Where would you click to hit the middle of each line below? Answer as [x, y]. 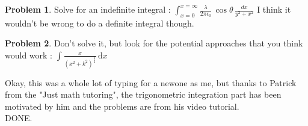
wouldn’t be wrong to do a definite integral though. [100, 23]
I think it [274, 9]
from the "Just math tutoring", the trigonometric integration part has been [143, 94]
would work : [29, 55]
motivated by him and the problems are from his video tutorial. [122, 106]
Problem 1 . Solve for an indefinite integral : [88, 9]
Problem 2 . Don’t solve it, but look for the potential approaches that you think [154, 43]
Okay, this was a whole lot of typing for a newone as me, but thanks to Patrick [151, 82]
